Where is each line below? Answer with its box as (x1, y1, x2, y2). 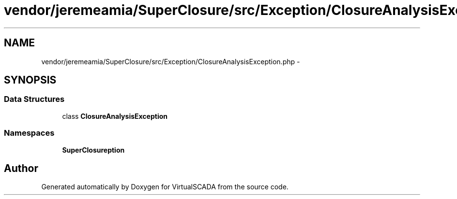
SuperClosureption (62, 145, 125, 154)
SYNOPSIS (4, 74, 57, 86)
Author (4, 162, 38, 174)
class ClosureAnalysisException (62, 112, 168, 120)
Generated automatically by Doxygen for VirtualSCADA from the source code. (41, 183, 289, 191)
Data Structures (4, 94, 65, 104)
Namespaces (4, 128, 55, 138)
